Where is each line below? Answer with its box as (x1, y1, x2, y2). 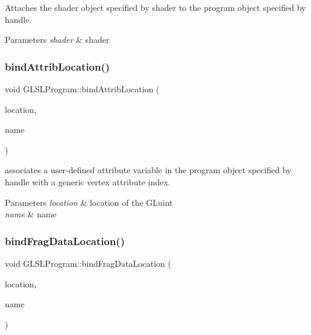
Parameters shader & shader (5, 33, 110, 46)
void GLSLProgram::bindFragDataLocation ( (5, 257, 172, 269)
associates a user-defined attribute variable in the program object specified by (5, 164, 292, 176)
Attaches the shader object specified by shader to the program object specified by (5, 1, 306, 13)
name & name (5, 208, 57, 220)
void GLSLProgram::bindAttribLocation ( (5, 83, 160, 95)
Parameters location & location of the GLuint (5, 196, 173, 208)
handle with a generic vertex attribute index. (5, 175, 171, 188)
